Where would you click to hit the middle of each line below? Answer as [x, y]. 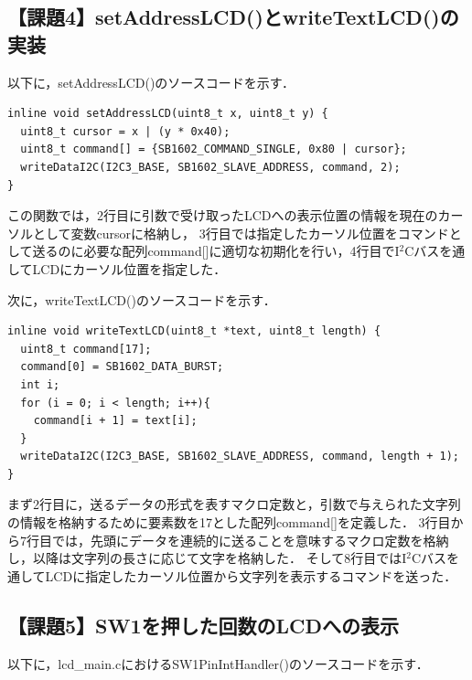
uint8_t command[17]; [86, 349]
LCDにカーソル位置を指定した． [129, 268]
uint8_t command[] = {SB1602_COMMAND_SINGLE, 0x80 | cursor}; [214, 149]
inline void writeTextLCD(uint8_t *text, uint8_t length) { [194, 331]
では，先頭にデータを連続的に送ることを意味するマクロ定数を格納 [250, 540]
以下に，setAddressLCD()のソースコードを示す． [151, 82]
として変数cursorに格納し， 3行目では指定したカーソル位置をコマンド [241, 233]
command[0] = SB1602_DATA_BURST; [122, 367]
